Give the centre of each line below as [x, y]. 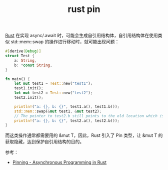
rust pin [84, 9]
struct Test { [20, 56]
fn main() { [17, 79]
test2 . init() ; [29, 98]
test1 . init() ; [29, 88]
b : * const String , [33, 65]
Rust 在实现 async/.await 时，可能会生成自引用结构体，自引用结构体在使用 [82, 36]
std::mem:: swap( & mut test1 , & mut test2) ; [58, 111]
